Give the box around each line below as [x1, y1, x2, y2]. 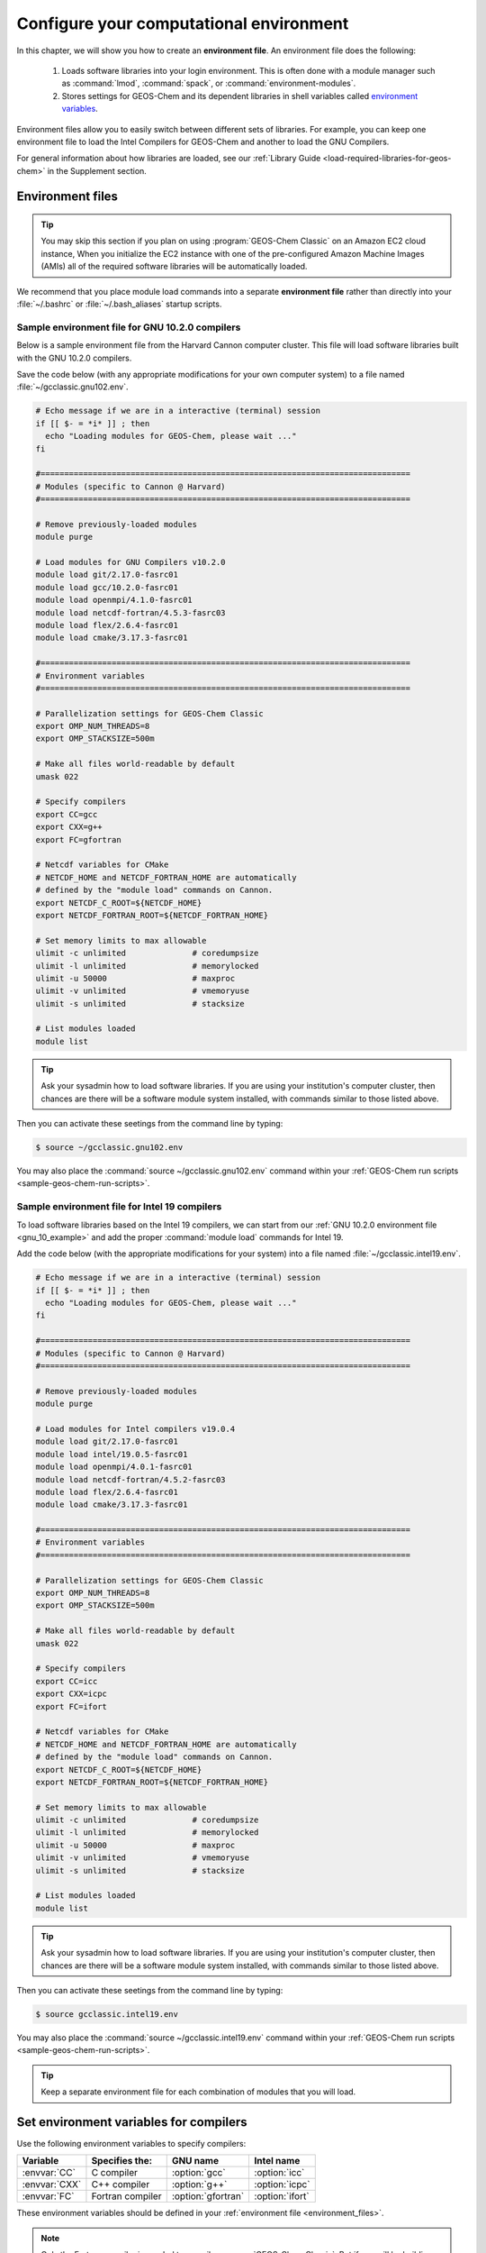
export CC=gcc [35, 809, 98, 819]
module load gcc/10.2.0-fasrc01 [35, 582, 179, 592]
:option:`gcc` [171, 2166, 226, 2179]
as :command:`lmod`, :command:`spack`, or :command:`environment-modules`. [61, 78, 356, 89]
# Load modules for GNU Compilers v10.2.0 [35, 557, 226, 568]
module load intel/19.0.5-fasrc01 [35, 1449, 188, 1459]
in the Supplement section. [47, 165, 148, 176]
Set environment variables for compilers [16, 2114, 247, 2130]
